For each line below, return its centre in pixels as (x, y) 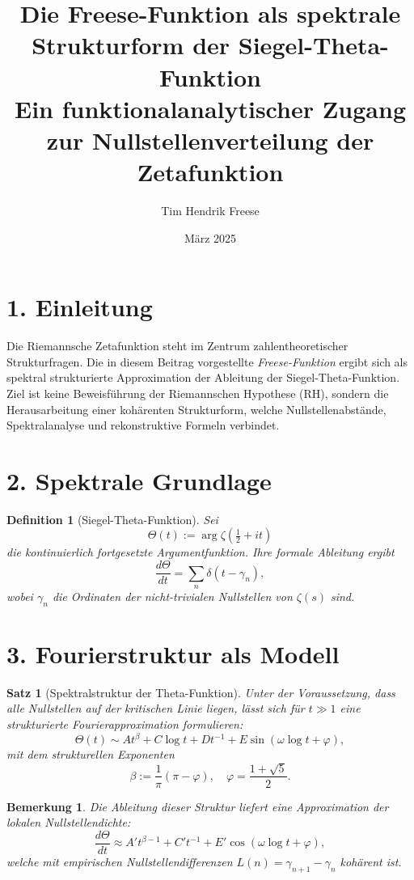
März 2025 (210, 237)
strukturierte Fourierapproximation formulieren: (125, 724)
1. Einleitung (80, 307)
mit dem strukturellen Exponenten (91, 754)
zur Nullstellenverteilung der (210, 140)
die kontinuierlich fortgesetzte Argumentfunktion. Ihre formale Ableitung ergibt (201, 552)
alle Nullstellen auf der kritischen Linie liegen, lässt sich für (156, 708)
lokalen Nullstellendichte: (69, 822)
